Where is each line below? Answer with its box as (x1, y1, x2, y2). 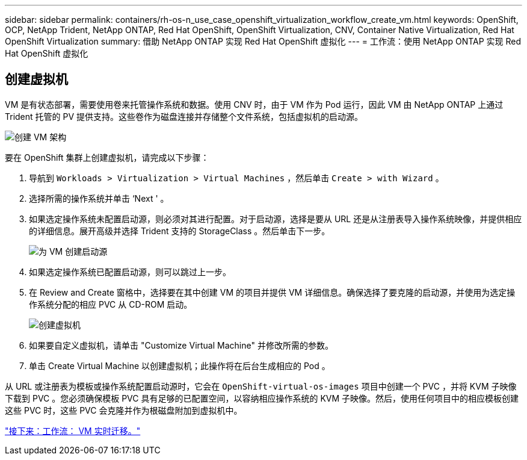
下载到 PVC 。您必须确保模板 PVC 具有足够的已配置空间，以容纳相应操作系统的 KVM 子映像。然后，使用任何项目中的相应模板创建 (5, 393, 519, 403)
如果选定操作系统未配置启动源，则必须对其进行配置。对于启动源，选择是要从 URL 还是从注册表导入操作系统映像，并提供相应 (29, 213, 522, 224)
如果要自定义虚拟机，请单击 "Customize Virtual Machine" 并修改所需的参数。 (29, 340, 333, 350)
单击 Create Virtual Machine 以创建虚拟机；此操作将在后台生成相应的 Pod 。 (29, 360, 330, 371)
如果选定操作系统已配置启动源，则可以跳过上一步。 (29, 266, 231, 277)
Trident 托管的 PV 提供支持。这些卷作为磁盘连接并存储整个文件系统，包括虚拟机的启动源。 (5, 111, 363, 122)
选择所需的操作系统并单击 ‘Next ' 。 (29, 193, 169, 204)
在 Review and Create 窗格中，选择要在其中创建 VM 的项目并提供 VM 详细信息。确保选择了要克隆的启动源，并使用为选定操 (29, 287, 516, 297)
